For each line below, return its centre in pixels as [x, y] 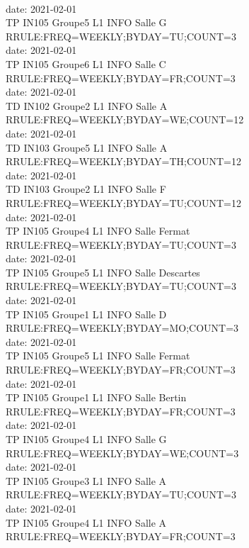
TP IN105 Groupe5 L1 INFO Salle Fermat [98, 356]
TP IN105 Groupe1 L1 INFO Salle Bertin [96, 397]
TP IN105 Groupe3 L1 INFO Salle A [86, 480]
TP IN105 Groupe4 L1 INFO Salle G [86, 439]
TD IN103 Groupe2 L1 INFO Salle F [86, 189]
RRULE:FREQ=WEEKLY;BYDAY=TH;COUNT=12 [123, 161]
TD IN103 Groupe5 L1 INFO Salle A [87, 147]
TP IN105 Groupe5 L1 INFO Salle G [86, 22]
